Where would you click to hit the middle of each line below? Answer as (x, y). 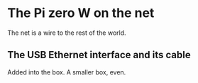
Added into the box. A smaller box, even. (67, 72)
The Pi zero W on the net (81, 13)
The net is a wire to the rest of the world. (67, 33)
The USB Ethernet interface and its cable (99, 55)
